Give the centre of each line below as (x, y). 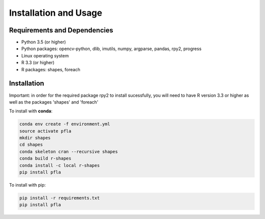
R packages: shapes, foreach (51, 69)
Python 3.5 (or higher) (44, 42)
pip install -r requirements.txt (60, 198)
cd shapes (31, 145)
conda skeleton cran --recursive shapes (68, 151)
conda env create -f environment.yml (65, 124)
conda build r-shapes (45, 159)
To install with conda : (31, 111)
